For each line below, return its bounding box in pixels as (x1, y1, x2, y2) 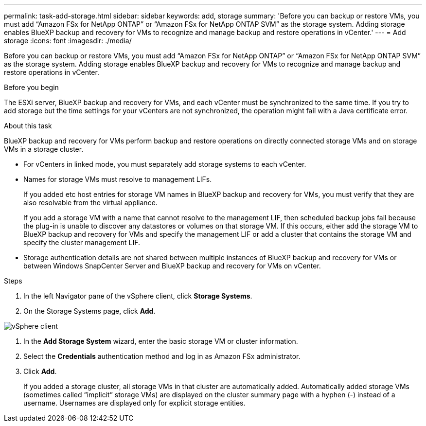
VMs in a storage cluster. (4, 145, 84, 153)
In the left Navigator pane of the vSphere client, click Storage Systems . (23, 292, 252, 300)
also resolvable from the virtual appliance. (23, 198, 158, 207)
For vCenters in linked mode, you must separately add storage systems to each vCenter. (23, 160, 306, 168)
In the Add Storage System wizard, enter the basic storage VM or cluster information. (23, 337, 298, 345)
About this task (4, 122, 52, 130)
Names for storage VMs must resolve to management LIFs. (23, 175, 212, 183)
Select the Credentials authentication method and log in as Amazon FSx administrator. (23, 352, 301, 360)
